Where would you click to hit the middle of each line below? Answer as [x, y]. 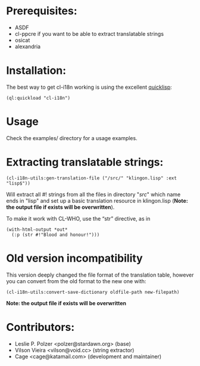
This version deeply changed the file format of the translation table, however [100, 275]
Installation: [36, 71]
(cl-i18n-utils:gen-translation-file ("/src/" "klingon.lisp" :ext [92, 178]
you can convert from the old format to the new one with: [76, 281]
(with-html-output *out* [37, 229]
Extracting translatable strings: [85, 162]
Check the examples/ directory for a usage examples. [72, 138]
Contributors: [40, 327]
